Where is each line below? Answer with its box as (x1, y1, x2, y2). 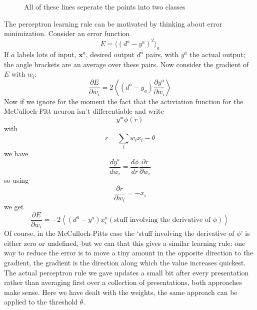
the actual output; (189, 49, 245, 60)
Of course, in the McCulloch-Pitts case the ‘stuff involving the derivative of (4, 228, 234, 238)
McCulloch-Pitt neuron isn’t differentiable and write (4, 106, 164, 116)
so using (4, 175, 29, 185)
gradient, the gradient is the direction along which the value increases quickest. (4, 257, 246, 268)
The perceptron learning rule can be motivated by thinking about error (4, 18, 222, 29)
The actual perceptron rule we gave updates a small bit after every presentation (4, 267, 249, 277)
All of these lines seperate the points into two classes (24, 2, 185, 12)
